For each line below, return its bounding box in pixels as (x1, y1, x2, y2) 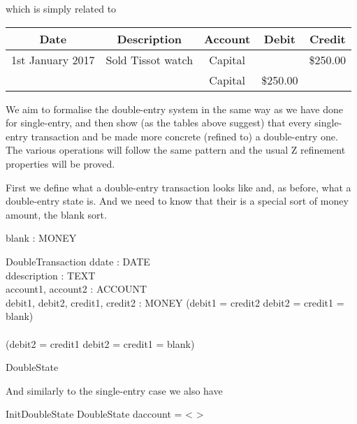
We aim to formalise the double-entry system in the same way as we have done (6, 101, 343, 116)
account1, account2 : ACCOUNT (6, 282, 147, 296)
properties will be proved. (6, 156, 115, 170)
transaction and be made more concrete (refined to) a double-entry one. (31, 129, 338, 143)
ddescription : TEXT (6, 268, 96, 282)
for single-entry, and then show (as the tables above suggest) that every (6, 115, 312, 130)
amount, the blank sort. (6, 207, 107, 221)
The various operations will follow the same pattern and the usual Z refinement (6, 142, 346, 157)
